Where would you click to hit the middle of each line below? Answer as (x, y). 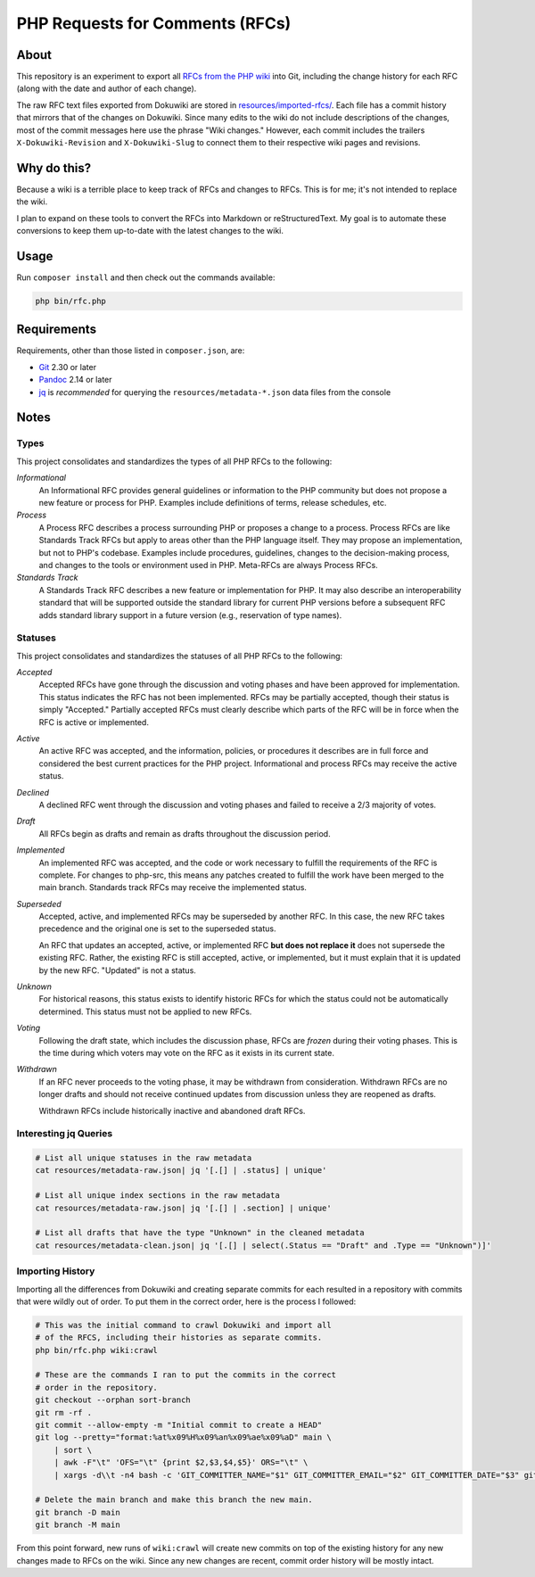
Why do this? (54, 168)
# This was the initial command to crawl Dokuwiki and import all (183, 1325)
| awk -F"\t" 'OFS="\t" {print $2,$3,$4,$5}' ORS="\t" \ (181, 1462)
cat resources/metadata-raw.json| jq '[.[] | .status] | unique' (181, 1170)
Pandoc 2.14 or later (75, 380)
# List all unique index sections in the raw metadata (157, 1196)
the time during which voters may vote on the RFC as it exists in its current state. (186, 1053)
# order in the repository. (96, 1387)
